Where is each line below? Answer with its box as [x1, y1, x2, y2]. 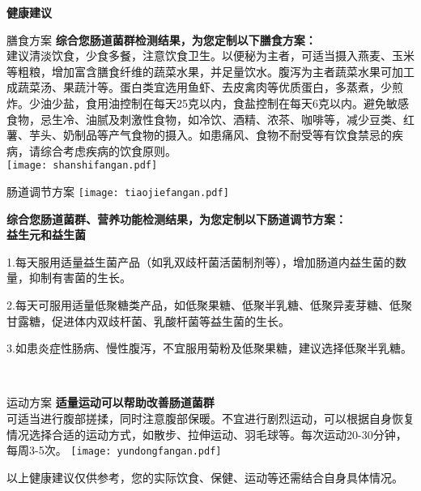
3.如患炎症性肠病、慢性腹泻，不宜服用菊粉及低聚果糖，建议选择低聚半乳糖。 [6, 339, 412, 357]
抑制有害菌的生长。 [28, 269, 131, 286]
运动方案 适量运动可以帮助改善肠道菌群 [6, 394, 215, 411]
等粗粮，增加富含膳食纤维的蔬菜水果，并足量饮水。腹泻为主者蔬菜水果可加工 [6, 62, 415, 79]
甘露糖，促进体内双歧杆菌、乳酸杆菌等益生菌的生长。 [6, 312, 290, 329]
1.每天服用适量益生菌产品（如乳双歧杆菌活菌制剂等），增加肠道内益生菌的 [6, 253, 395, 270]
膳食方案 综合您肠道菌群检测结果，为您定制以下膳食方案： [6, 31, 317, 48]
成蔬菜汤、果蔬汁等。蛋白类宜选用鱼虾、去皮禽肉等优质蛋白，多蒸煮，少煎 [6, 79, 403, 96]
